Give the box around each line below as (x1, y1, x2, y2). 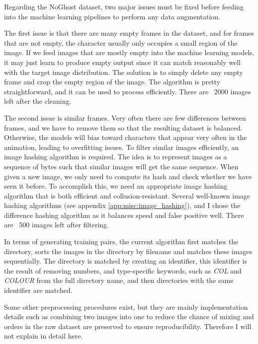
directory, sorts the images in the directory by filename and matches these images (4, 246, 253, 256)
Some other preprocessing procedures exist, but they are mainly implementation (4, 301, 248, 312)
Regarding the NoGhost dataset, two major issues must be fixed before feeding (4, 1, 244, 11)
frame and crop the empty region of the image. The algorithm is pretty (4, 76, 221, 87)
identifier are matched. (4, 285, 73, 295)
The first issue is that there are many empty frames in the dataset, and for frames (4, 28, 254, 38)
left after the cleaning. (4, 96, 72, 106)
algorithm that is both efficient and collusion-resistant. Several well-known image (4, 190, 251, 201)
